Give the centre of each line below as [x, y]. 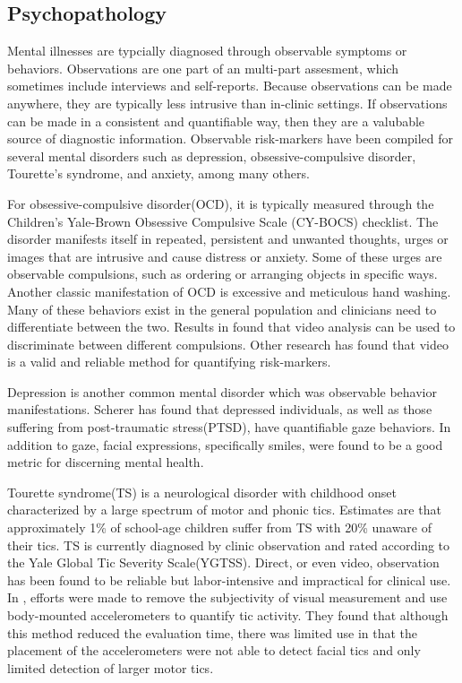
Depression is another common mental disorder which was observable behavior [222, 391]
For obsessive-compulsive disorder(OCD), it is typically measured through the [221, 203]
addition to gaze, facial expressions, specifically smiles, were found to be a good [225, 444]
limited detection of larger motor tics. [111, 667]
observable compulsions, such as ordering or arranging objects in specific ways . [222, 274]
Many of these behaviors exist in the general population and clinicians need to [222, 309]
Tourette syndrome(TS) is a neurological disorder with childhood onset [202, 492]
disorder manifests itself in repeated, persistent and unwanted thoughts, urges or [228, 239]
